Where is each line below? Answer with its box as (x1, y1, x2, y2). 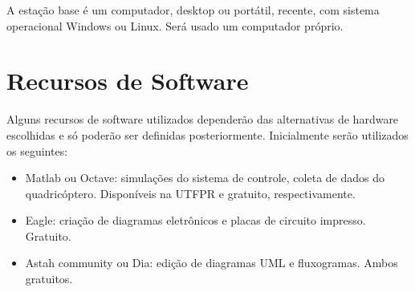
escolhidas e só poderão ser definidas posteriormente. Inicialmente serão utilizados (6, 126, 409, 143)
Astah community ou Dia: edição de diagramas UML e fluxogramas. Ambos (25, 254, 398, 271)
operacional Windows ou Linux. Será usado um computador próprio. (6, 17, 344, 34)
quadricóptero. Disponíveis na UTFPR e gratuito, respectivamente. (25, 185, 356, 201)
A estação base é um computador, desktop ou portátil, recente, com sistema (6, 2, 380, 18)
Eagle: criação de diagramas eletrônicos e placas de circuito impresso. (25, 212, 366, 229)
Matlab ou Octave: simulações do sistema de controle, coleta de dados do (25, 169, 384, 186)
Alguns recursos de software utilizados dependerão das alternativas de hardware (6, 111, 399, 128)
